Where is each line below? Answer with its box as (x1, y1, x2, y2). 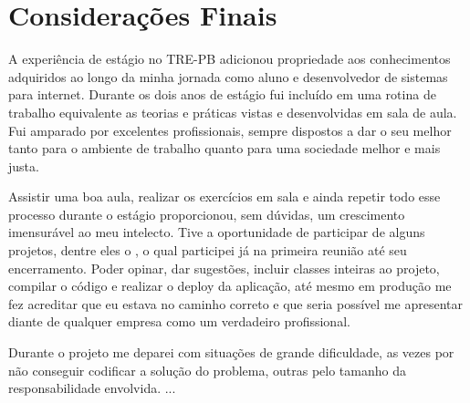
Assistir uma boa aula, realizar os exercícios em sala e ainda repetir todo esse (8, 187, 441, 206)
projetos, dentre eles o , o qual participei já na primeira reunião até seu (8, 241, 407, 260)
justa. (8, 156, 39, 175)
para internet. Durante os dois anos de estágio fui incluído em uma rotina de (8, 85, 436, 104)
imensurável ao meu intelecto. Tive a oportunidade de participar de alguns (8, 222, 425, 242)
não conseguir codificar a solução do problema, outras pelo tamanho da (8, 360, 406, 379)
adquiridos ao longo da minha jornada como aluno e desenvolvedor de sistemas (8, 67, 448, 86)
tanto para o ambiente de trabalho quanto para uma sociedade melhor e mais (8, 139, 441, 158)
